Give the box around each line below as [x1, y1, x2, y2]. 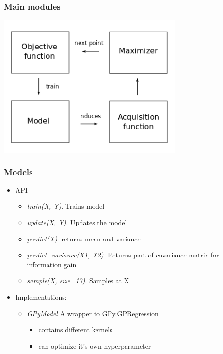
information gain [27, 259, 77, 269]
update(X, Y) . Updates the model [27, 217, 127, 227]
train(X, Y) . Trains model [27, 201, 105, 211]
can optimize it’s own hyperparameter [38, 340, 151, 351]
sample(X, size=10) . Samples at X [27, 275, 129, 286]
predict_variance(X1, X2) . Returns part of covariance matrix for [27, 250, 219, 260]
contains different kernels [38, 324, 112, 335]
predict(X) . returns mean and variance [27, 233, 141, 243]
